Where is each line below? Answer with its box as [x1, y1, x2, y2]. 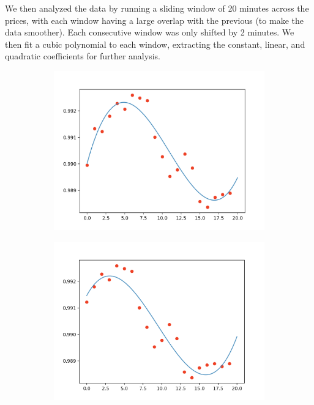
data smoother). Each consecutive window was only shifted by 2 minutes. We [5, 26, 294, 39]
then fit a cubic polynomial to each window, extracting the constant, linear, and [5, 37, 305, 50]
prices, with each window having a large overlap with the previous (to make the [5, 13, 304, 26]
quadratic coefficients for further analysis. [5, 50, 160, 62]
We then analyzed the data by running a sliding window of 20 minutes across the [5, 2, 309, 14]
